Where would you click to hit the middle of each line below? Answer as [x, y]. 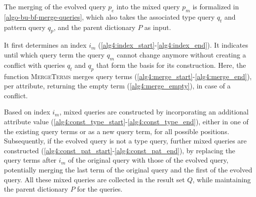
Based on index [27, 112]
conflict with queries [35, 65]
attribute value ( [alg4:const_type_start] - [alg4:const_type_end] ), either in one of [126, 121]
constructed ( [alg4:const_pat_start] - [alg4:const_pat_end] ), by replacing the [120, 150]
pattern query [25, 27]
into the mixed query [148, 6]
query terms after [30, 160]
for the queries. [100, 189]
